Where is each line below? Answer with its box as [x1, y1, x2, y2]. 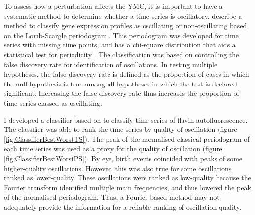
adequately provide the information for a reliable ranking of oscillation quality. [4, 201, 242, 212]
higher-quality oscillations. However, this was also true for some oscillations [4, 163, 232, 173]
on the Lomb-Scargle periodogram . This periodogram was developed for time [4, 30, 239, 40]
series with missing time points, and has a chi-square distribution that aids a [4, 40, 236, 50]
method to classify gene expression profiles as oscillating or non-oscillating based [4, 20, 247, 31]
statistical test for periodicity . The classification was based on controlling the [4, 49, 239, 59]
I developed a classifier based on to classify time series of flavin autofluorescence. [4, 114, 248, 125]
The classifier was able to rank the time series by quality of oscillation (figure [4, 124, 237, 134]
